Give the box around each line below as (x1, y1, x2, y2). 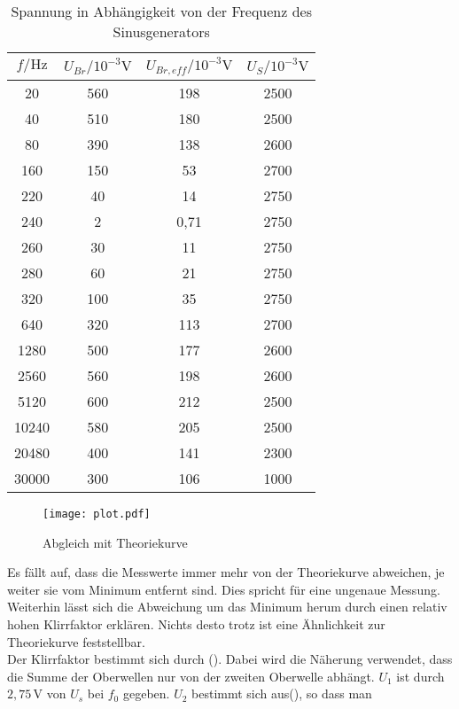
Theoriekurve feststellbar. (7, 632, 145, 651)
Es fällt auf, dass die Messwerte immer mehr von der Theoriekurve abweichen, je (7, 563, 445, 581)
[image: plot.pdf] (43, 507, 151, 520)
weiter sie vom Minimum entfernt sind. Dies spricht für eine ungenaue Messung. (7, 580, 440, 598)
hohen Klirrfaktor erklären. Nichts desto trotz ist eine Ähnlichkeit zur (7, 614, 385, 633)
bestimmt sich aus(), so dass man (191, 684, 372, 703)
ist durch (396, 666, 445, 685)
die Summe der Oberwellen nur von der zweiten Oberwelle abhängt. (7, 666, 375, 685)
